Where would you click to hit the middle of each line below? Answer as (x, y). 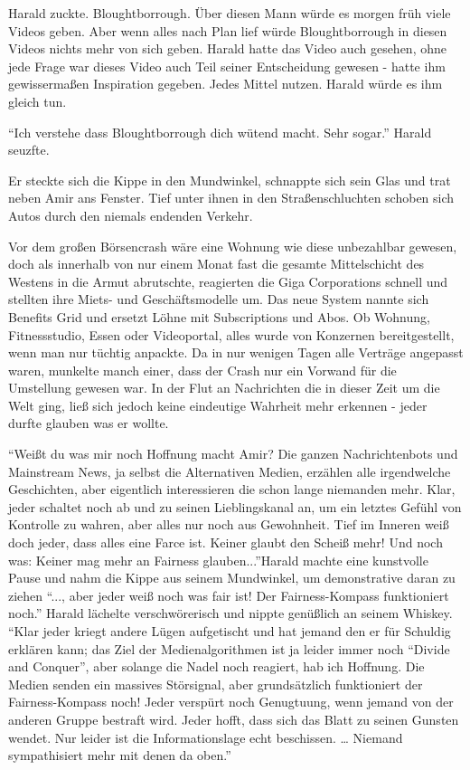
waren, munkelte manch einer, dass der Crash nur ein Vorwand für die (202, 370)
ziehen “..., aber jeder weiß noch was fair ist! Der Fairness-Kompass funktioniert (229, 595)
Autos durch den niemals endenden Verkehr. (131, 215)
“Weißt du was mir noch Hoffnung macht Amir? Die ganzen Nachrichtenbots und (233, 454)
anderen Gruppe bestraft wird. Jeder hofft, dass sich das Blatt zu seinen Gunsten (234, 719)
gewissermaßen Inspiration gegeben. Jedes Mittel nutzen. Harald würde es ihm (226, 84)
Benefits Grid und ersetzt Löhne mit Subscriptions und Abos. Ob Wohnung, (219, 316)
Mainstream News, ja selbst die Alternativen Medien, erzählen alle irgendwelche (230, 471)
